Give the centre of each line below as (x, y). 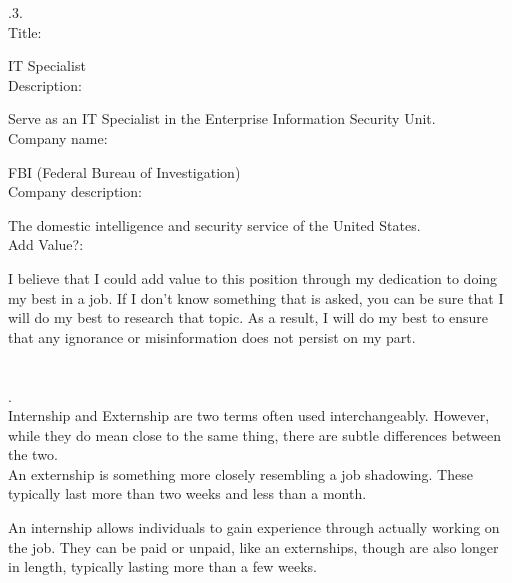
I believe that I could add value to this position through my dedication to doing (253, 277)
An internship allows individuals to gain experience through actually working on (254, 527)
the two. (33, 454)
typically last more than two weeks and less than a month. (187, 493)
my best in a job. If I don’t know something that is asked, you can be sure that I (256, 297)
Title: (25, 31)
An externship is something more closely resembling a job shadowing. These (240, 473)
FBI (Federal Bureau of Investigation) (124, 171)
